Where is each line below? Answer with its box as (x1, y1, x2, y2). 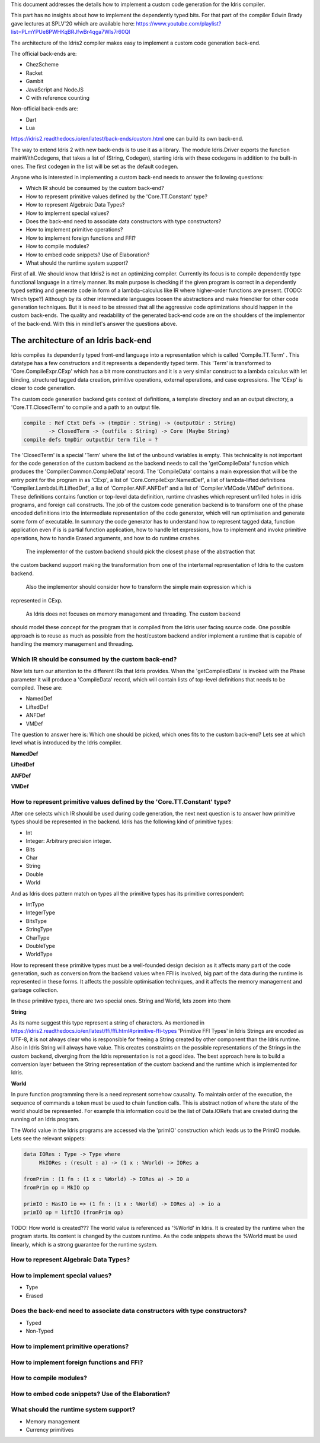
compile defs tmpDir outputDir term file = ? (23, 436, 158, 443)
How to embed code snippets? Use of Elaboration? (25, 251, 150, 258)
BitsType (25, 917, 47, 924)
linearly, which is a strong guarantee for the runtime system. (11, 1241, 158, 1248)
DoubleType (25, 942, 56, 949)
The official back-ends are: (11, 50, 77, 57)
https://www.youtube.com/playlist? (136, 20, 222, 27)
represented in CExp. (11, 597, 63, 604)
